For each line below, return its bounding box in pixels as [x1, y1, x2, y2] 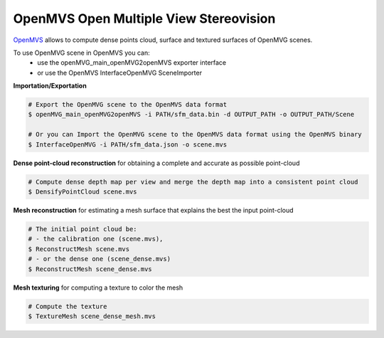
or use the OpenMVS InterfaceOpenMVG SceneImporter [37, 68, 203, 77]
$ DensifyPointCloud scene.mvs [28, 188, 138, 196]
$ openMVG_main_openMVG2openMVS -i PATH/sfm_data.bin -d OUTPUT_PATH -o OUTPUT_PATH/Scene [28, 110, 355, 119]
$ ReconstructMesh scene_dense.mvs [28, 265, 152, 273]
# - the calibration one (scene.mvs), [28, 235, 164, 243]
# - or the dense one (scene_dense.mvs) [28, 255, 171, 263]
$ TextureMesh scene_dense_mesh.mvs [28, 312, 156, 320]
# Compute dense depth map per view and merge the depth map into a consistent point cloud [28, 178, 358, 186]
